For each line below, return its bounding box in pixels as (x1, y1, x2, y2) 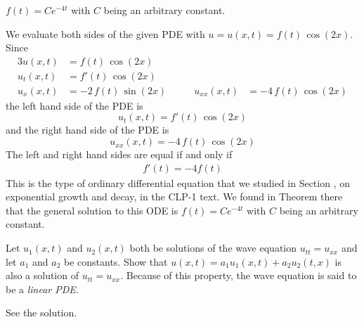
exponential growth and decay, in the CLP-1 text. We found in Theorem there (6, 189, 343, 204)
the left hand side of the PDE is (6, 98, 143, 112)
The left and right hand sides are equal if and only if (6, 147, 233, 162)
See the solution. (6, 305, 77, 320)
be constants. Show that (63, 254, 168, 269)
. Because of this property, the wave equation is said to (120, 268, 357, 283)
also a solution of (6, 268, 79, 283)
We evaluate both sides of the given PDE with (6, 26, 205, 41)
